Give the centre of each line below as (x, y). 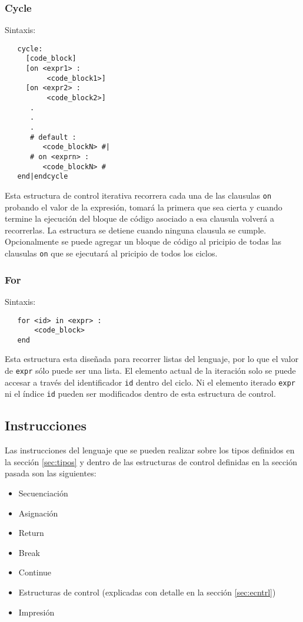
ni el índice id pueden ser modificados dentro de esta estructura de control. (140, 394)
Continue (35, 572)
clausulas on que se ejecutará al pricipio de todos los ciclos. (111, 253)
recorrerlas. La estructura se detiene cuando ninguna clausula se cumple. (136, 230)
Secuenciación (43, 493)
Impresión (36, 612)
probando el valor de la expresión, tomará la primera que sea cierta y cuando (144, 207)
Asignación (38, 513)
